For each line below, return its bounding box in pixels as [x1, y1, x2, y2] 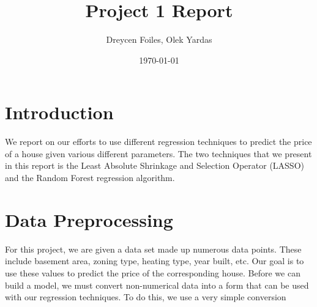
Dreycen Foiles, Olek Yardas [106, 33, 212, 46]
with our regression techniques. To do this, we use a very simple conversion [5, 290, 286, 303]
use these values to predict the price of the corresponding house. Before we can [5, 266, 300, 279]
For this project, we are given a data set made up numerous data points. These [5, 242, 302, 255]
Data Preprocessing [5, 207, 173, 232]
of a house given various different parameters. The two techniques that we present [5, 147, 312, 160]
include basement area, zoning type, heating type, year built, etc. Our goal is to [5, 254, 304, 267]
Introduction [5, 100, 114, 125]
